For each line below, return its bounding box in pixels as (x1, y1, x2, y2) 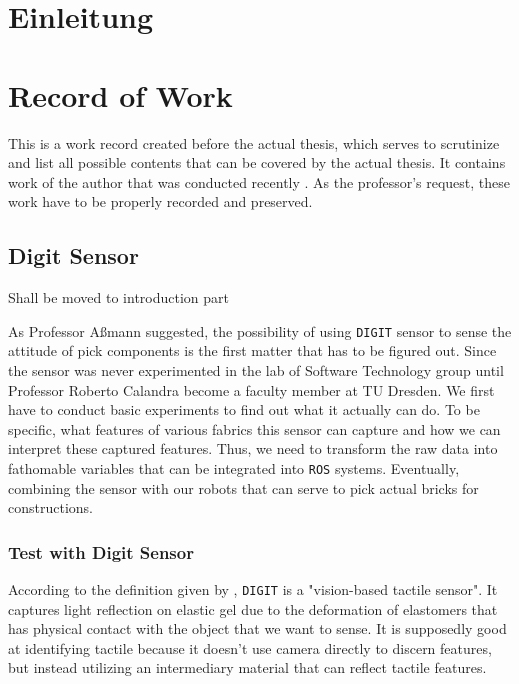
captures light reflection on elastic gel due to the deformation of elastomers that (8, 598, 498, 619)
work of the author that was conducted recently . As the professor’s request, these (8, 171, 511, 192)
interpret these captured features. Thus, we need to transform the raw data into (8, 438, 498, 459)
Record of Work (8, 74, 233, 115)
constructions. (8, 497, 93, 518)
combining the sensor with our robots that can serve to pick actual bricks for (8, 477, 479, 498)
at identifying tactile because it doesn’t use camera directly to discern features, (8, 637, 492, 658)
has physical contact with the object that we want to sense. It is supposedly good (8, 618, 507, 639)
